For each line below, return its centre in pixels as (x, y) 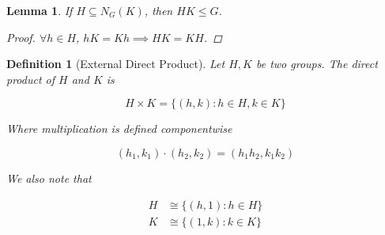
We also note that (49, 178)
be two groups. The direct (317, 64)
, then (159, 10)
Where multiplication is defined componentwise (119, 129)
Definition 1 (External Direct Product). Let (116, 64)
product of (31, 79)
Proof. (21, 37)
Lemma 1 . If (40, 10)
